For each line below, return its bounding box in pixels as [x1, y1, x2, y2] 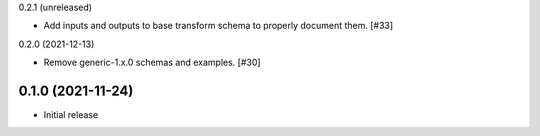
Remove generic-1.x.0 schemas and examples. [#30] [43, 56, 261, 69]
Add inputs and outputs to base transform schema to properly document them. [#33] [43, 20, 394, 32]
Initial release [43, 109, 99, 121]
